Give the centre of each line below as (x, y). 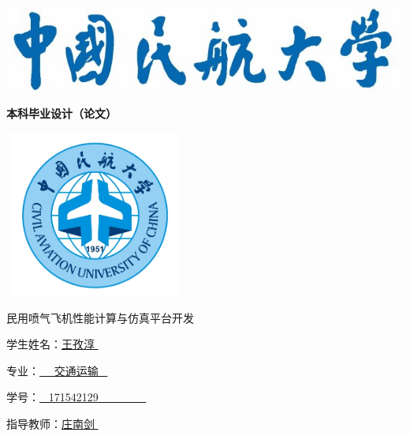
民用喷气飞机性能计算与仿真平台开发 (100, 317)
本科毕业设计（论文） (61, 113)
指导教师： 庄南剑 (50, 423)
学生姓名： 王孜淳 (50, 344)
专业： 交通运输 (52, 370)
